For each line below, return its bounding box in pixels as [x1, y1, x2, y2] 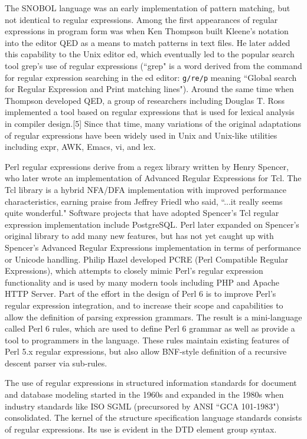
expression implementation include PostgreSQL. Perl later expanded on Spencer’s [5, 218, 299, 230]
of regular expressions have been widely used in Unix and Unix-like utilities [5, 129, 277, 141]
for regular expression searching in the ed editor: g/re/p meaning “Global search [5, 71, 297, 83]
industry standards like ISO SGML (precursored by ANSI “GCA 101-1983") [5, 399, 280, 412]
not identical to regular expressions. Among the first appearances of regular [5, 13, 278, 25]
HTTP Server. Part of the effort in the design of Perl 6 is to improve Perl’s [5, 287, 276, 300]
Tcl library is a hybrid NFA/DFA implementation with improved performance [5, 183, 286, 195]
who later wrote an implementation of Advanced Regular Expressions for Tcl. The [5, 172, 302, 184]
